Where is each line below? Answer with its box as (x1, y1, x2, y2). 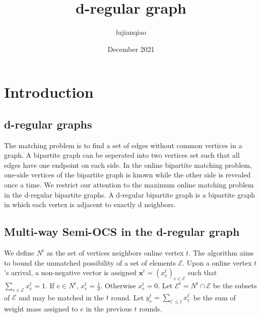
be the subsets (213, 280, 257, 291)
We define (4, 247, 34, 258)
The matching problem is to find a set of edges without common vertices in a (4, 140, 242, 150)
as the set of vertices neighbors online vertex (46, 247, 184, 258)
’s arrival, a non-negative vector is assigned (4, 267, 137, 278)
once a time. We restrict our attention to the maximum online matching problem (4, 179, 254, 190)
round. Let (111, 292, 144, 302)
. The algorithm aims (188, 247, 254, 258)
